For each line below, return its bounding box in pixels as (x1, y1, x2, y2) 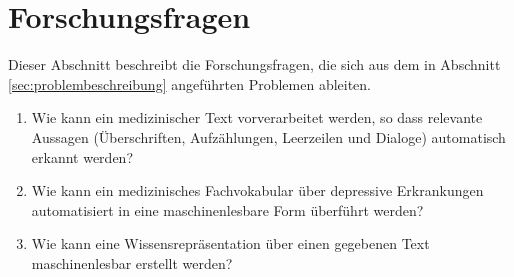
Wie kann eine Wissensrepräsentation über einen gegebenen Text (31, 233, 430, 254)
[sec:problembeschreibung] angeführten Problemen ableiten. (8, 73, 372, 94)
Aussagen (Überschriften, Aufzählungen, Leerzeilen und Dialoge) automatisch (31, 126, 506, 147)
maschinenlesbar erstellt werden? (31, 252, 233, 273)
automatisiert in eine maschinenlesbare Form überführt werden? (31, 199, 424, 220)
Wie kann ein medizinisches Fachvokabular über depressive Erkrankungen (31, 180, 484, 201)
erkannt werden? (31, 146, 133, 167)
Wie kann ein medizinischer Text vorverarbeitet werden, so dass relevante (31, 107, 483, 128)
